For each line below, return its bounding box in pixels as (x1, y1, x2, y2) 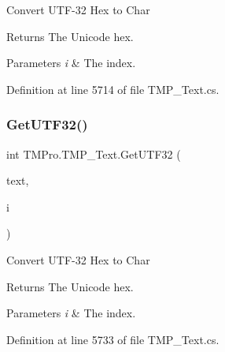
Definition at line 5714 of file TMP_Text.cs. (6, 81, 219, 97)
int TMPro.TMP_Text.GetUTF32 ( (6, 145, 181, 162)
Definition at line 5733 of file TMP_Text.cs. (6, 331, 219, 347)
